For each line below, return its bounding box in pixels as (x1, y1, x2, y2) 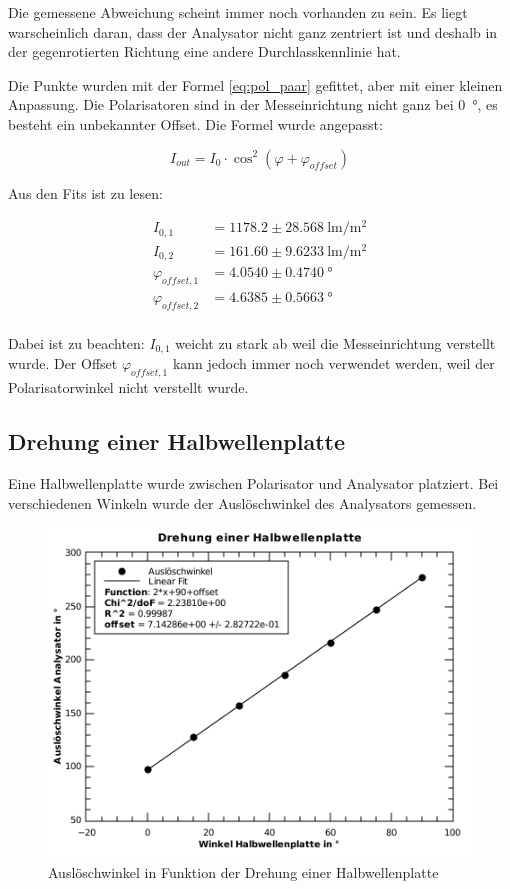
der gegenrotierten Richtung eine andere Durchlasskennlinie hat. (8, 41, 401, 62)
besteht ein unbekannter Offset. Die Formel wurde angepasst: (8, 113, 383, 134)
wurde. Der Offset (8, 353, 118, 374)
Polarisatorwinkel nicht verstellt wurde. (8, 377, 249, 398)
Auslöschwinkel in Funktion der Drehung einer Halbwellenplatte (48, 861, 439, 882)
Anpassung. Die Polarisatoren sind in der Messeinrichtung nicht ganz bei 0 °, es (8, 94, 498, 115)
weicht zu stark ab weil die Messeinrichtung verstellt (175, 332, 496, 353)
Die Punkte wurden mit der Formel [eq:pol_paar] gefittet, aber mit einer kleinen (8, 74, 503, 95)
